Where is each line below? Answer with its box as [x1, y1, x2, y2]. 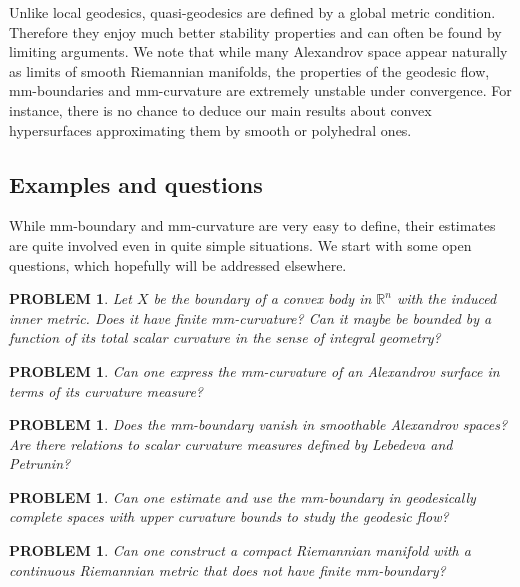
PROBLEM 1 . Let [9, 288, 132, 309]
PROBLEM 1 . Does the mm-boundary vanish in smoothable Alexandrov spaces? [9, 414, 508, 435]
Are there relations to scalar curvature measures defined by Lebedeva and [9, 433, 453, 454]
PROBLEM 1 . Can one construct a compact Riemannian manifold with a [9, 540, 471, 561]
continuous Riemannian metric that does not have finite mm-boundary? [9, 559, 446, 580]
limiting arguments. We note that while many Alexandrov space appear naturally [9, 41, 508, 62]
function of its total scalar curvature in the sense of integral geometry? [9, 327, 441, 348]
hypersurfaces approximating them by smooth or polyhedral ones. [9, 119, 412, 140]
